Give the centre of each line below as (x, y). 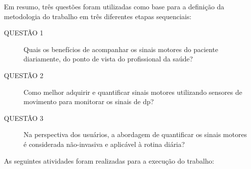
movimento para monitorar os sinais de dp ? (89, 101)
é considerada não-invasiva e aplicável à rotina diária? (104, 144)
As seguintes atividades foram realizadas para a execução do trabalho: (109, 160)
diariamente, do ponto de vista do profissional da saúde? (108, 59)
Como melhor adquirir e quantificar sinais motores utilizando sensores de (133, 92)
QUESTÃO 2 (24, 75)
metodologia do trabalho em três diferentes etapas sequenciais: (98, 16)
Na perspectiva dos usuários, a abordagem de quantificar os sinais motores (135, 134)
